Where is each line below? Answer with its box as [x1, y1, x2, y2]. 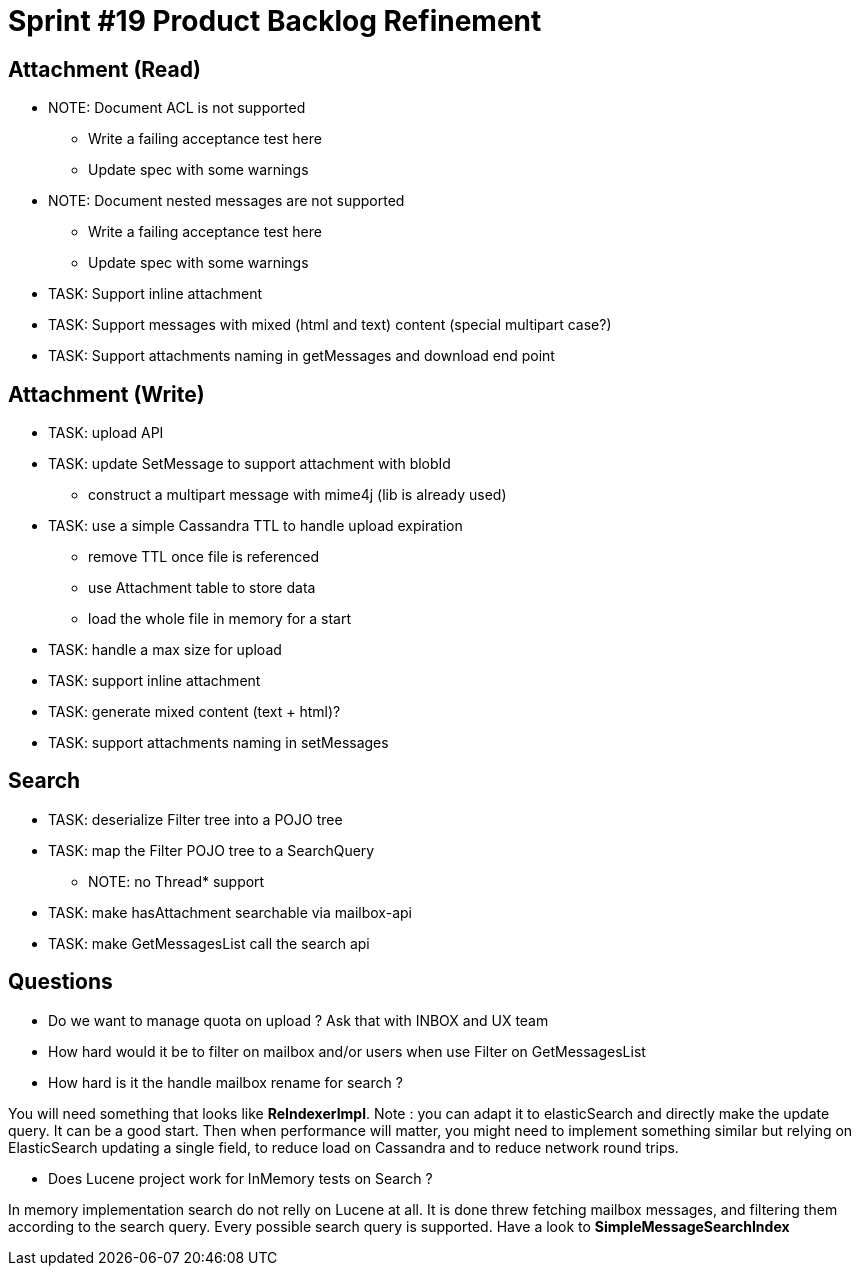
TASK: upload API [48, 424, 164, 442]
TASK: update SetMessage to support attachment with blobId [48, 455, 451, 473]
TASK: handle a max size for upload [48, 641, 282, 659]
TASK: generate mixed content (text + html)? [48, 703, 341, 721]
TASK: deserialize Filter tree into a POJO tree [48, 810, 343, 828]
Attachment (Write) [8, 381, 205, 407]
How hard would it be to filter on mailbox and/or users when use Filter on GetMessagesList [48, 1042, 646, 1060]
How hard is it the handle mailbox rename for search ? [48, 1073, 403, 1091]
